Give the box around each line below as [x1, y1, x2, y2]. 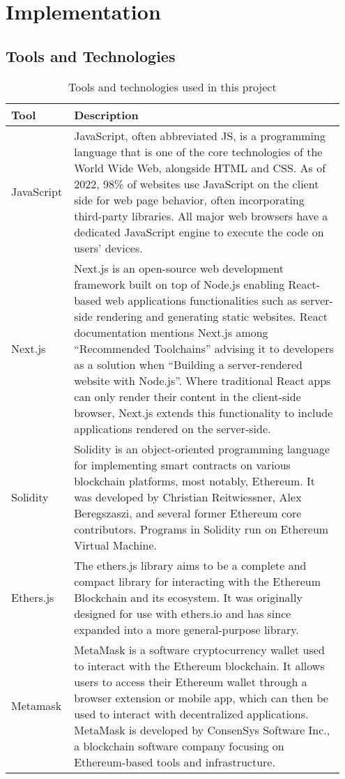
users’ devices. [74, 239, 143, 256]
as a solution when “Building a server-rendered [74, 356, 302, 372]
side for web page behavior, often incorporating [74, 191, 305, 208]
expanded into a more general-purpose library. [74, 621, 299, 637]
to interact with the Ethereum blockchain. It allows [74, 657, 325, 674]
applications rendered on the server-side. [74, 420, 271, 437]
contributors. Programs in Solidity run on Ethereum [74, 520, 329, 537]
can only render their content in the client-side [74, 388, 301, 404]
